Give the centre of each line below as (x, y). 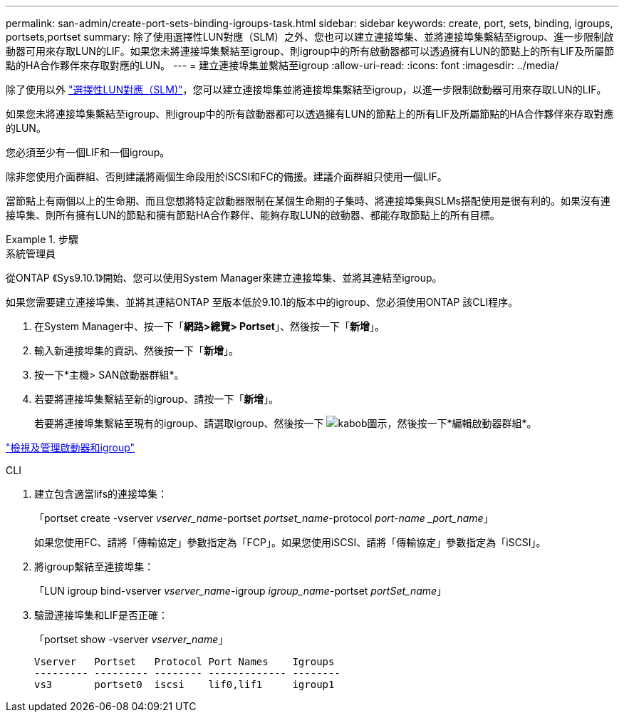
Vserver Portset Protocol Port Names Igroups (184, 662)
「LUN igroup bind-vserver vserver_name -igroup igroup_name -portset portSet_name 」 (241, 591)
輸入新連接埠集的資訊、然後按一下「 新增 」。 (136, 350)
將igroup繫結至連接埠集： (94, 566)
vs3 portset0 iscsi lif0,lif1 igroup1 (184, 684)
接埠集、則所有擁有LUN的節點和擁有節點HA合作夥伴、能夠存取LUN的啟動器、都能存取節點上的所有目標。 (253, 215)
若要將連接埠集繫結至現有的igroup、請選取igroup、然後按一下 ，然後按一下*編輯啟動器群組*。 (286, 423)
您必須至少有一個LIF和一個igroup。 (88, 152)
